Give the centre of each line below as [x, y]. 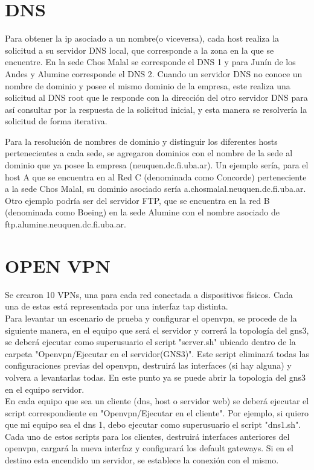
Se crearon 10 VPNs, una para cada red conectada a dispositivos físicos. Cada [149, 294]
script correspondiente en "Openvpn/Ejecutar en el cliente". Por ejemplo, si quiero [157, 412]
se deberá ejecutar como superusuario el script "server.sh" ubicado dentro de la [150, 342]
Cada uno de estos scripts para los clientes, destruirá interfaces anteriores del [147, 436]
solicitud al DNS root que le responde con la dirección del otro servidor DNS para [156, 97]
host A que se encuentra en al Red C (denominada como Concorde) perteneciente [156, 176]
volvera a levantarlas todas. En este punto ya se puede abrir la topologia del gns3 [155, 377]
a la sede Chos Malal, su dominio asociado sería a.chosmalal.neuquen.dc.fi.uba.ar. [155, 189]
